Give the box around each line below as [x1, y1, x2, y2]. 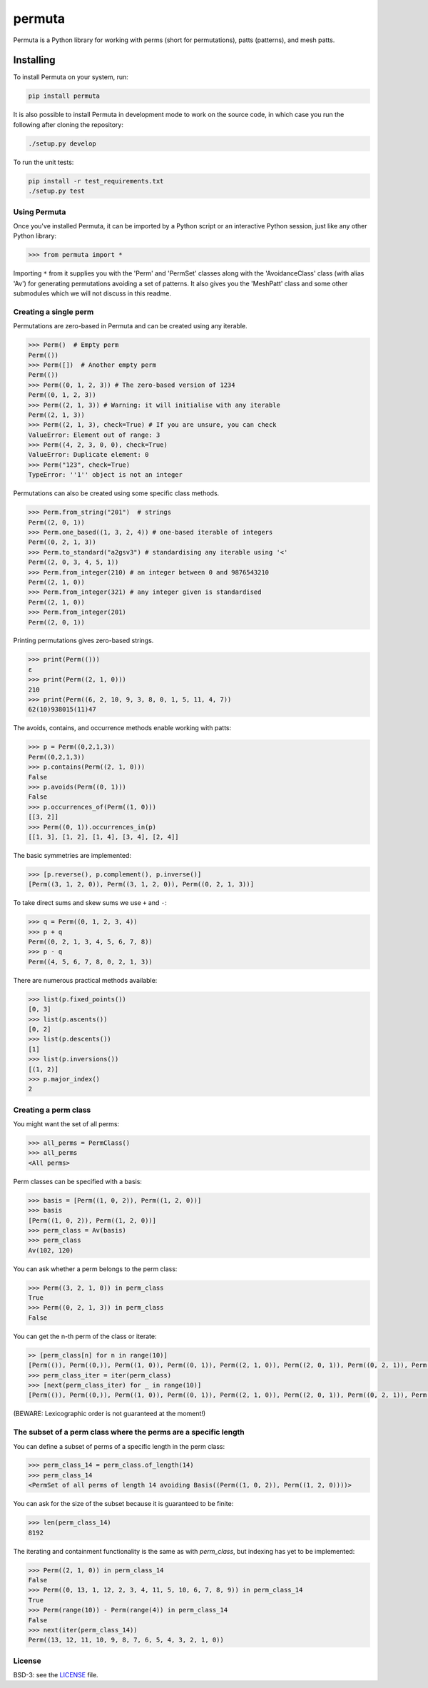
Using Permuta [13, 207, 66, 217]
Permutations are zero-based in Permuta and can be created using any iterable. [13, 322, 248, 330]
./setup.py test [28, 187, 86, 196]
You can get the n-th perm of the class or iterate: [13, 1332, 157, 1340]
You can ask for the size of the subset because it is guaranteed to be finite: [13, 1500, 234, 1508]
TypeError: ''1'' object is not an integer [28, 471, 183, 479]
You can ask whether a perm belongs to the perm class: [13, 1264, 178, 1273]
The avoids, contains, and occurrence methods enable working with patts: [13, 724, 232, 732]
